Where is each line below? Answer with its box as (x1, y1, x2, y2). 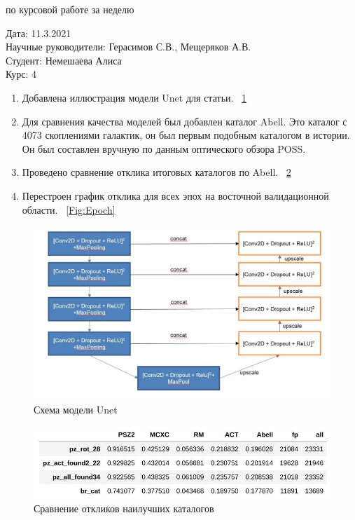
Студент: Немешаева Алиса (6, 53, 122, 67)
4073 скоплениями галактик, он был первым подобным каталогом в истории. (22, 128, 350, 142)
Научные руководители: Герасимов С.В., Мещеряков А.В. (6, 39, 251, 54)
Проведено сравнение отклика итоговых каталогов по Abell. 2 (22, 165, 291, 179)
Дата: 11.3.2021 (6, 25, 71, 40)
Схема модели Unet (34, 402, 118, 416)
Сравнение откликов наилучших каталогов (34, 501, 214, 516)
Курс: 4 (6, 67, 37, 81)
